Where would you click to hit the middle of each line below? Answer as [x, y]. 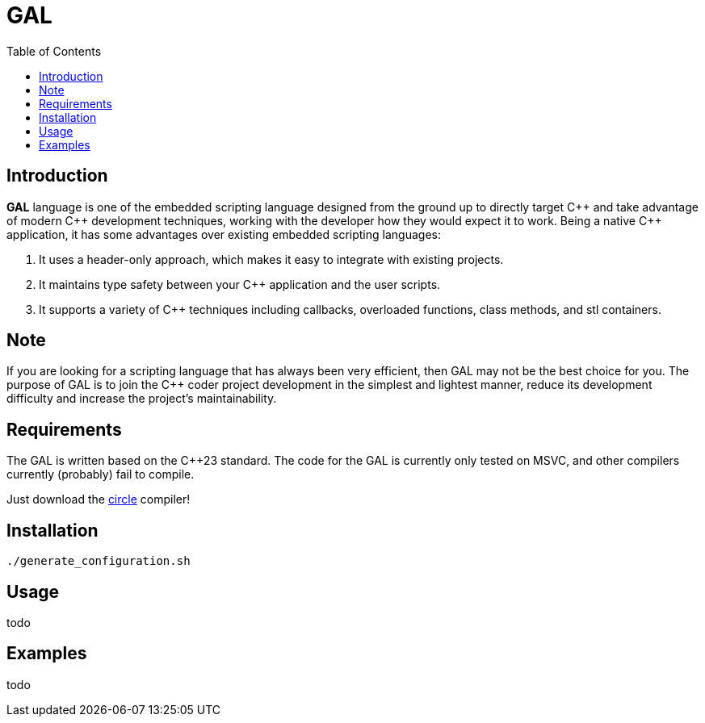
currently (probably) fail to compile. [101, 474]
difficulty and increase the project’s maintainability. [142, 399]
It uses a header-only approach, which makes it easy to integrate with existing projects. [271, 259]
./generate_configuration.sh [99, 561]
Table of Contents [54, 51]
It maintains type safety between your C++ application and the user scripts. [240, 284]
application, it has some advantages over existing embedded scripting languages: [224, 234]
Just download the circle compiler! [99, 499]
